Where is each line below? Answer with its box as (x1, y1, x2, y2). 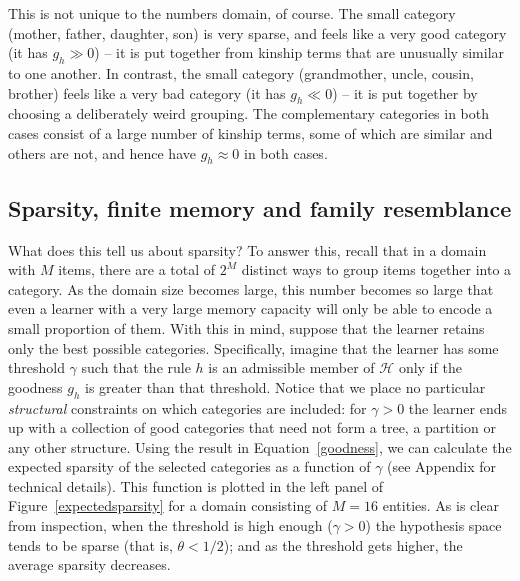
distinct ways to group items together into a (241, 259, 512, 280)
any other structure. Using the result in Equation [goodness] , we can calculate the (8, 436, 512, 457)
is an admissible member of (208, 357, 375, 378)
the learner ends (408, 397, 507, 418)
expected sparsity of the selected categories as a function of (8, 456, 371, 477)
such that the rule (81, 357, 191, 378)
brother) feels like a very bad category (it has (8, 82, 286, 103)
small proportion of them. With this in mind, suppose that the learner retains (8, 317, 485, 338)
